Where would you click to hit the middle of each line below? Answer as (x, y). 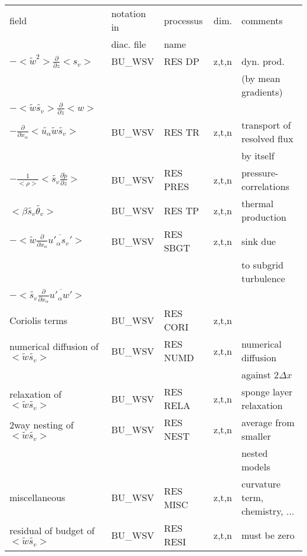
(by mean (261, 78)
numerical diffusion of (54, 346)
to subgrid (262, 265)
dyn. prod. (263, 61)
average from (268, 423)
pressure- (260, 173)
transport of (266, 125)
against (256, 375)
